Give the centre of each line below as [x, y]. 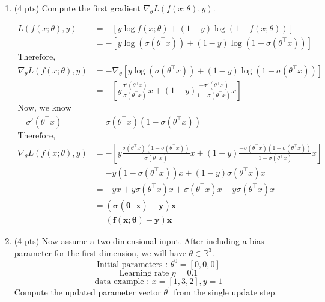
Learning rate [144, 273]
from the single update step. [226, 291]
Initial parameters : [132, 264]
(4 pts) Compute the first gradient [77, 8]
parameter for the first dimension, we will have [100, 252]
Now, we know [44, 108]
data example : [122, 281]
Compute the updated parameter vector [87, 291]
